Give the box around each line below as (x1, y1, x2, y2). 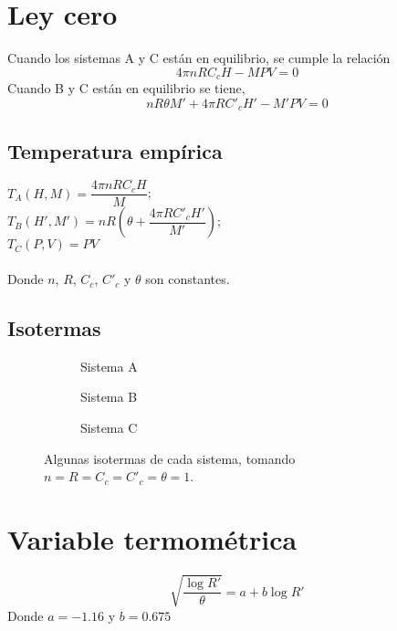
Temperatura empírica (7, 136, 223, 164)
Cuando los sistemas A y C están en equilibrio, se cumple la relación (7, 48, 391, 68)
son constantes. (145, 269, 230, 289)
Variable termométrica (7, 521, 298, 558)
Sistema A (80, 356, 138, 375)
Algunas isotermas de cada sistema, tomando (44, 448, 296, 468)
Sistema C (80, 418, 138, 437)
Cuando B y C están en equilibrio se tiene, (7, 79, 246, 98)
